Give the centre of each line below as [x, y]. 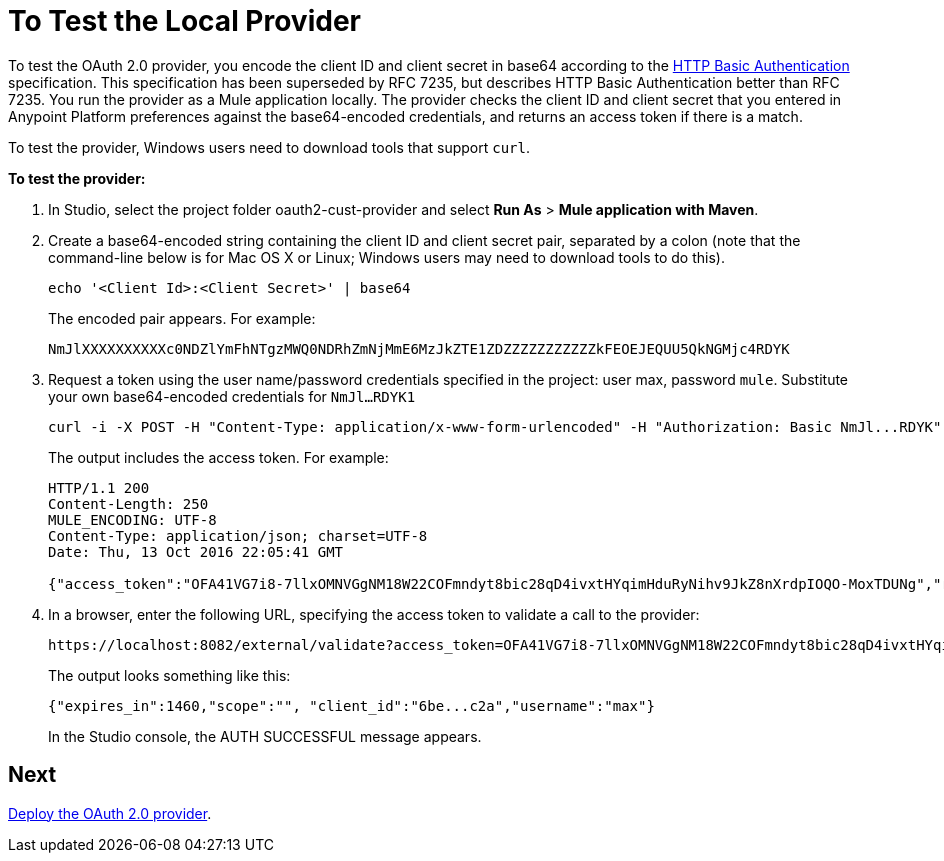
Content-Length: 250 [128, 503]
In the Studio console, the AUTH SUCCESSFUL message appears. [265, 736]
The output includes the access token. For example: [218, 457]
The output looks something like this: [169, 675]
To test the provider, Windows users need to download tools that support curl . [269, 147]
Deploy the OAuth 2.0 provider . [110, 813]
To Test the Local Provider [184, 21]
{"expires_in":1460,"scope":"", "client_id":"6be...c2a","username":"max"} [351, 705]
